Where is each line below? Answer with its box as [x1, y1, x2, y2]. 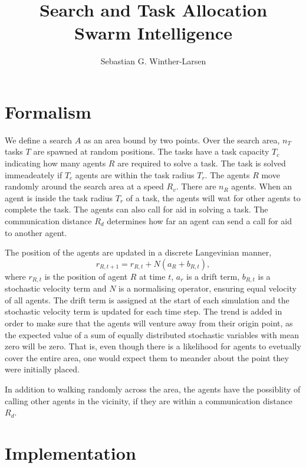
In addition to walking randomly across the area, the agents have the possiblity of [5, 382, 301, 395]
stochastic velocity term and [5, 282, 107, 294]
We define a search [5, 133, 73, 146]
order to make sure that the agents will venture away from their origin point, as [5, 317, 293, 329]
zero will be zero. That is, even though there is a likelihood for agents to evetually [5, 340, 301, 352]
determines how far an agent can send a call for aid [107, 215, 292, 227]
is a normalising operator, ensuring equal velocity [119, 282, 297, 294]
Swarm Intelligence [74, 21, 232, 45]
